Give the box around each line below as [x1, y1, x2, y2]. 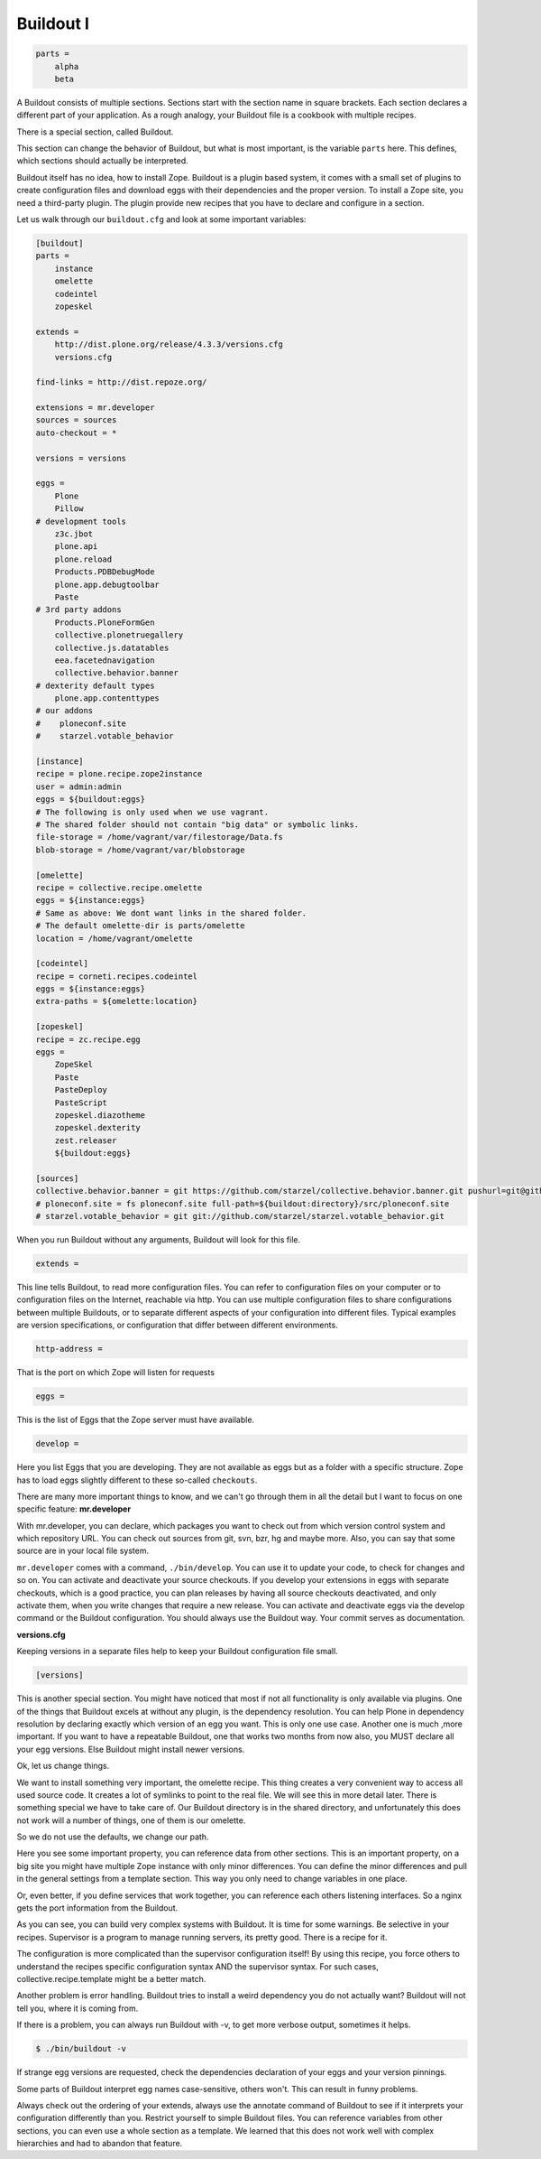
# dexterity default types [35, 680, 155, 691]
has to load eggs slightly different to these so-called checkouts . [16, 1475, 258, 1485]
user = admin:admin [35, 781, 122, 792]
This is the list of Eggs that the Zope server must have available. [16, 1414, 255, 1426]
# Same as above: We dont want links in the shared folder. [35, 907, 307, 918]
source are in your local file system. [16, 1545, 149, 1557]
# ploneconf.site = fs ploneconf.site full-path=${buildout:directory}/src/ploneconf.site [35, 1198, 450, 1209]
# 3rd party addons [35, 605, 122, 615]
